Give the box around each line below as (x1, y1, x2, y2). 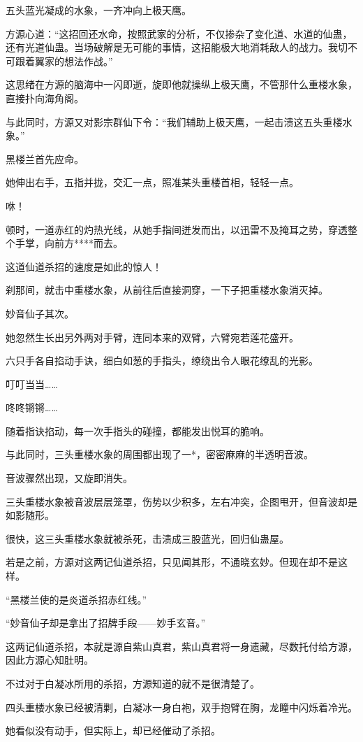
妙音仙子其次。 (6, 306, 74, 320)
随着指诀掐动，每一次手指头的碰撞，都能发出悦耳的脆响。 (6, 423, 269, 438)
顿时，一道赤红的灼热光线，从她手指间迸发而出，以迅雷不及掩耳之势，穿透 (6, 222, 348, 236)
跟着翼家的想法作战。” (15, 53, 113, 68)
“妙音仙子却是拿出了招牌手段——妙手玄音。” (6, 615, 206, 630)
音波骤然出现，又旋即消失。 (6, 471, 133, 485)
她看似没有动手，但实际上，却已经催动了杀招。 (6, 723, 221, 738)
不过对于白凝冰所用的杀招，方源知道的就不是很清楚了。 (6, 676, 260, 690)
